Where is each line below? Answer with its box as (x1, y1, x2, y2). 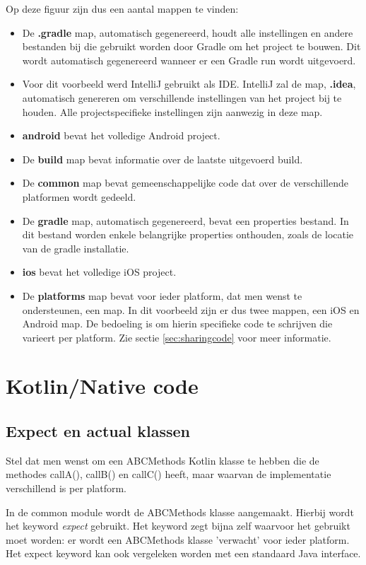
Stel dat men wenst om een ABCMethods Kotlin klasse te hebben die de (6, 453, 319, 467)
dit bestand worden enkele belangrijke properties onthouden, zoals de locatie (22, 227, 354, 242)
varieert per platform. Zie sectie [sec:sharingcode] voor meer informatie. (22, 330, 331, 344)
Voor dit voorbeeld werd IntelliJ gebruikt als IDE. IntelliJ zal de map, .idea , (22, 76, 356, 91)
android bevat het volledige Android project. (22, 128, 220, 143)
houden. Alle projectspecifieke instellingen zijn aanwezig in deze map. (22, 104, 323, 119)
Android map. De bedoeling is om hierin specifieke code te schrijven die (22, 316, 333, 331)
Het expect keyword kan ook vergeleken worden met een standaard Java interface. (6, 546, 361, 561)
